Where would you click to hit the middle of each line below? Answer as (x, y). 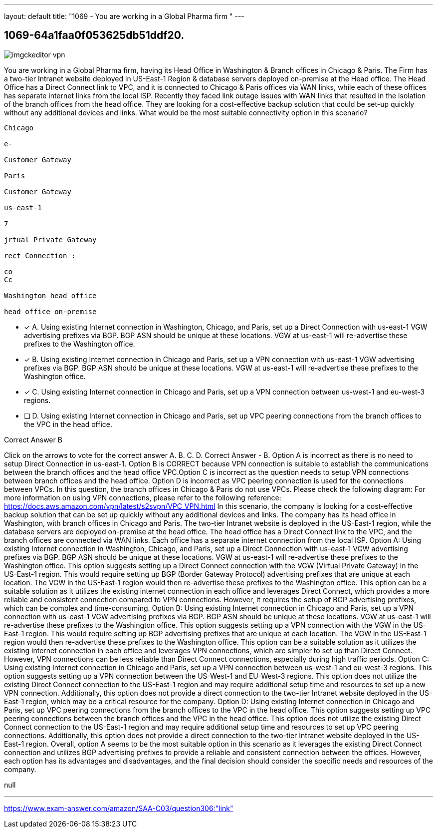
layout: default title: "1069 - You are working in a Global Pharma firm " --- (124, 16)
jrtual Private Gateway (50, 239)
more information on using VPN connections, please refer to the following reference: (143, 497)
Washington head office (50, 295)
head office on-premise (50, 311)
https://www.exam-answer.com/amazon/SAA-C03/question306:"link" (119, 808)
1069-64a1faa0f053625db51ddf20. (94, 35)
